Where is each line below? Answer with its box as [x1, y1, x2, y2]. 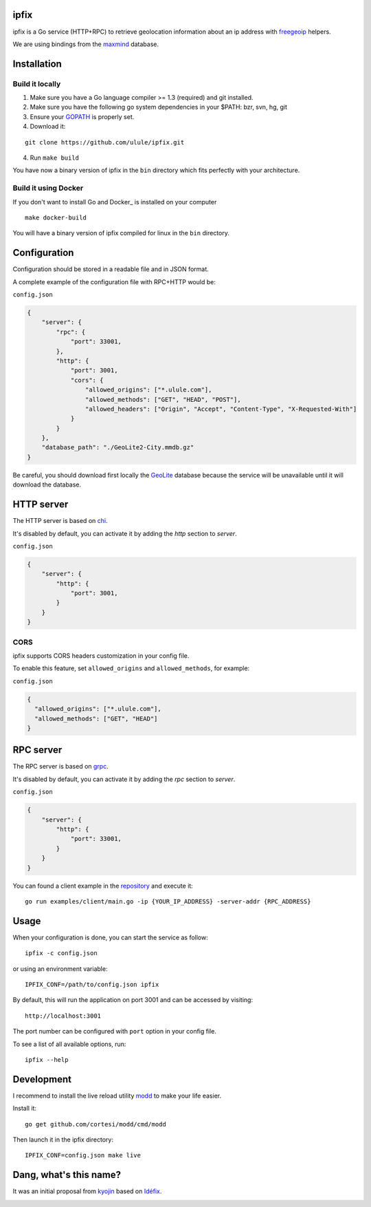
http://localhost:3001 [25, 1012, 102, 1020]
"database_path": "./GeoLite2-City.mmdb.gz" [41, 444, 194, 451]
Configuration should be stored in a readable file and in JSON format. [12, 265, 209, 273]
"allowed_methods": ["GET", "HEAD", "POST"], [85, 396, 241, 403]
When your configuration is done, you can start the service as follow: [12, 933, 209, 941]
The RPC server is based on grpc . [12, 762, 109, 771]
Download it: [30, 122, 66, 131]
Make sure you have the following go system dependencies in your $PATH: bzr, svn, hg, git [30, 103, 288, 111]
